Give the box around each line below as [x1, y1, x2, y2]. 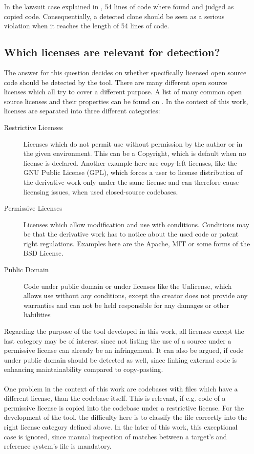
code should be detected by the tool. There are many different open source [4, 77, 227, 87]
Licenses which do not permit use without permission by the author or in [23, 138, 243, 149]
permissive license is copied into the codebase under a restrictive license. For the [4, 402, 244, 412]
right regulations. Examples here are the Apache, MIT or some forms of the [23, 238, 250, 248]
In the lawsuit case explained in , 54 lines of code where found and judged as [4, 1, 234, 11]
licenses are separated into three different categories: [4, 106, 160, 116]
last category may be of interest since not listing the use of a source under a [4, 335, 232, 346]
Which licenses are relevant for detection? [4, 44, 220, 60]
